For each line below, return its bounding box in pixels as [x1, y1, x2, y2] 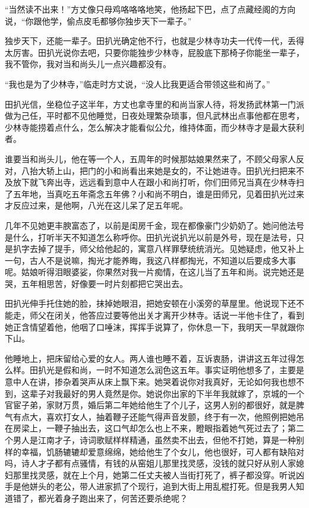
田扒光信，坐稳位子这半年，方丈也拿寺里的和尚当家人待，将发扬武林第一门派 [5, 97, 304, 110]
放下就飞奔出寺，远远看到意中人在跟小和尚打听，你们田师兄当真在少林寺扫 [12, 176, 304, 188]
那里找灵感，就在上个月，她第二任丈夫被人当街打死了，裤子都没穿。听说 [12, 468, 296, 481]
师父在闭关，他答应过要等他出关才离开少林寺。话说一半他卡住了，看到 [29, 309, 304, 321]
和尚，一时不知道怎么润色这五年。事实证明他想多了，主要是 [71, 364, 304, 376]
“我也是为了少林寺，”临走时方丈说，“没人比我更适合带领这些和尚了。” [5, 77, 270, 90]
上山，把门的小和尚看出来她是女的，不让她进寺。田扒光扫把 [54, 164, 288, 176]
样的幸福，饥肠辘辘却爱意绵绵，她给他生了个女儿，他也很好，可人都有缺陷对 [5, 445, 304, 457]
